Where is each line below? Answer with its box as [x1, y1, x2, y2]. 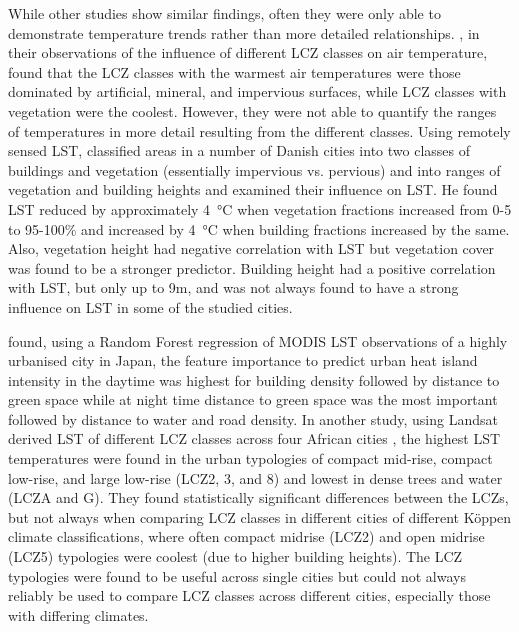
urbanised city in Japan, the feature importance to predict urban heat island [8, 350, 478, 371]
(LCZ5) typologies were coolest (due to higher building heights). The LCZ [8, 546, 463, 567]
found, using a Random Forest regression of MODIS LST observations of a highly [8, 330, 508, 351]
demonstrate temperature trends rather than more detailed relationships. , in [8, 22, 480, 43]
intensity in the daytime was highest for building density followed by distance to [8, 369, 500, 390]
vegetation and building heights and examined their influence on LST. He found [8, 179, 498, 200]
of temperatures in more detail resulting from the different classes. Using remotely [8, 120, 511, 141]
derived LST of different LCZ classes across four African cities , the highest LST [8, 428, 501, 449]
